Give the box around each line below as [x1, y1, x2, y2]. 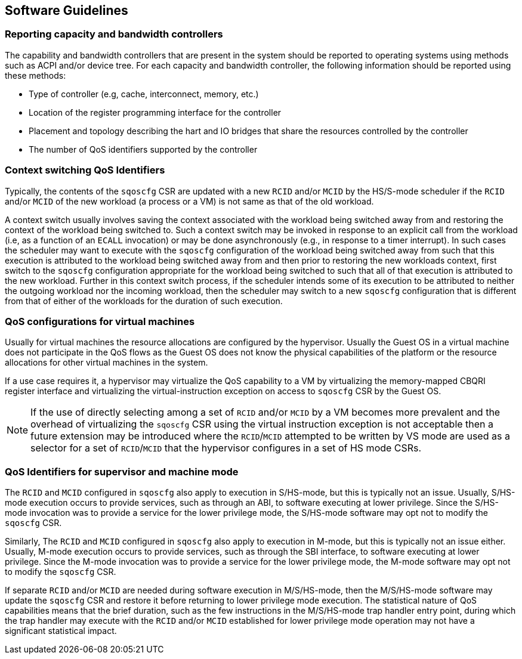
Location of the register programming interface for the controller [29, 107, 282, 117]
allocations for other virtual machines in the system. [5, 357, 208, 368]
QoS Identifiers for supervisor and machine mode [5, 465, 239, 478]
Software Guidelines [5, 3, 128, 18]
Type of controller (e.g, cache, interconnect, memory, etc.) [29, 88, 259, 99]
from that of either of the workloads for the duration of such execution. [5, 295, 283, 306]
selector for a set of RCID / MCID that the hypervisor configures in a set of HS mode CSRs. [30, 442, 422, 454]
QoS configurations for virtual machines [5, 315, 195, 327]
